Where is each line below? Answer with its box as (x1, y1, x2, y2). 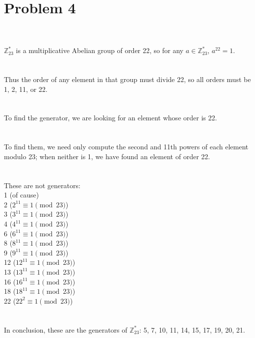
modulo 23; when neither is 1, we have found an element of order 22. (4, 151, 210, 161)
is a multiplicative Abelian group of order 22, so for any (16, 45, 183, 56)
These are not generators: (4, 180, 80, 190)
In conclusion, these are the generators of (4, 324, 127, 335)
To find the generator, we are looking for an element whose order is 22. (4, 113, 217, 123)
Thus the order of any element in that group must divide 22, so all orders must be (4, 74, 251, 84)
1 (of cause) (4, 190, 39, 200)
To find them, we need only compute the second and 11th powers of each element (4, 141, 249, 152)
